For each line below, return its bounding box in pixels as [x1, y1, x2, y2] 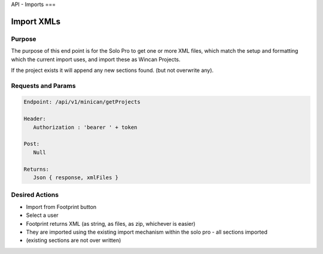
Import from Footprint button [26, 203, 97, 210]
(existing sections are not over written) [26, 237, 121, 244]
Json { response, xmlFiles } [33, 174, 119, 181]
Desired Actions [11, 190, 59, 199]
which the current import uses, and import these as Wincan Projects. [11, 56, 181, 63]
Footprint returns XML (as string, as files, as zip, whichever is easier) [26, 220, 196, 227]
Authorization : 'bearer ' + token [33, 123, 138, 131]
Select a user [26, 211, 59, 219]
